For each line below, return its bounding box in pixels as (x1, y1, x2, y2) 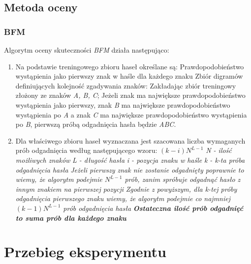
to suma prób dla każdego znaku (15, 212, 126, 223)
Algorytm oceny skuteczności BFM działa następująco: (4, 45, 169, 55)
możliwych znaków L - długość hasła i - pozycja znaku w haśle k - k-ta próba (15, 154, 245, 165)
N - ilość (206, 145, 232, 155)
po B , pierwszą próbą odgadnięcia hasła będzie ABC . (15, 119, 176, 129)
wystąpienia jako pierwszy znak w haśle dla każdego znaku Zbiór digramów (15, 71, 243, 81)
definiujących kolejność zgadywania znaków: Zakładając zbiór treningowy (15, 80, 236, 90)
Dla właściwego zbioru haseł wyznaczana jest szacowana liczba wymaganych (15, 135, 246, 146)
